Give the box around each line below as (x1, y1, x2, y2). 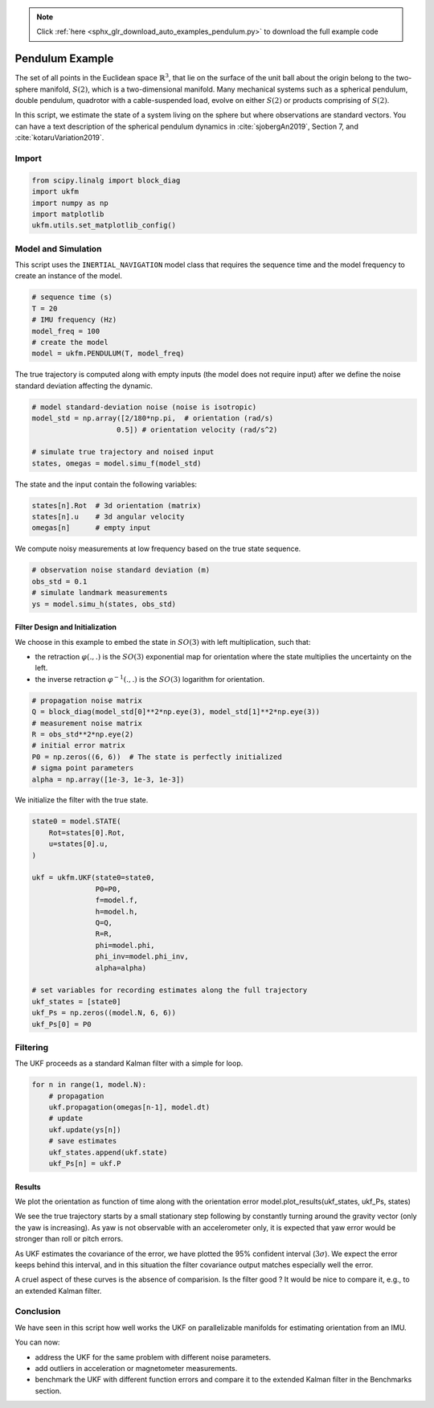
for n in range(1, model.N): (31, 1080, 147, 1090)
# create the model (31, 338, 108, 347)
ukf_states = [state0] (31, 997, 121, 1006)
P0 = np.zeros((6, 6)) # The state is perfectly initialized (31, 752, 282, 761)
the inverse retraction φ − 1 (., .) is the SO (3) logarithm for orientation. (35, 674, 265, 683)
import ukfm (31, 187, 80, 196)
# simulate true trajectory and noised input (31, 447, 215, 457)
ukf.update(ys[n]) (48, 1125, 121, 1134)
